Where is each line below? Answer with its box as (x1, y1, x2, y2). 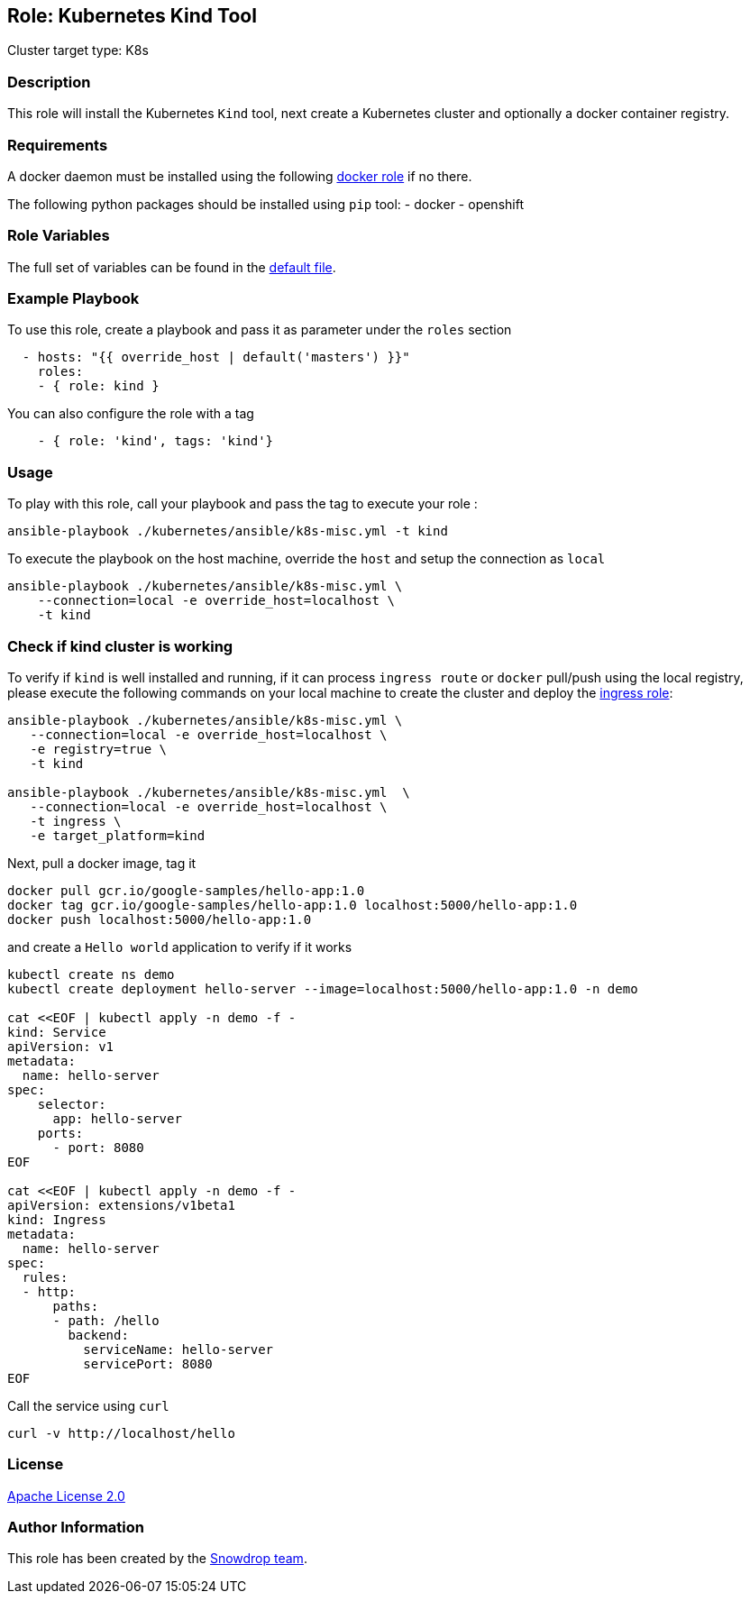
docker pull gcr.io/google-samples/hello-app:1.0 (7, 883, 365, 898)
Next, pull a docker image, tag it (7, 855, 197, 871)
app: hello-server (52, 1111, 182, 1126)
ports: (37, 1125, 84, 1140)
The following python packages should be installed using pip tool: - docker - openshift (7, 196, 524, 212)
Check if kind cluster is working (7, 636, 233, 655)
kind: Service (7, 1024, 106, 1039)
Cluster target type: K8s (7, 42, 149, 59)
